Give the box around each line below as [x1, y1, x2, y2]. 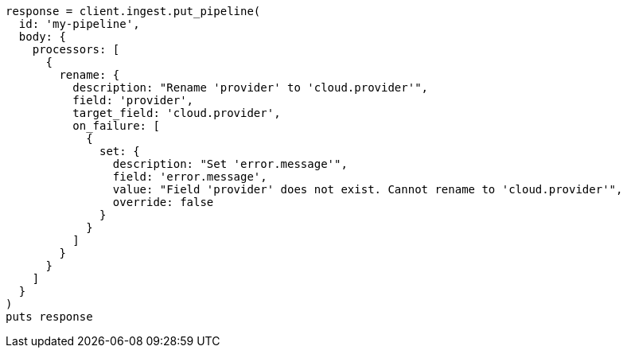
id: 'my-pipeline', [18, 18, 140, 30]
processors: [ [32, 43, 120, 56]
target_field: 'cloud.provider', [72, 107, 281, 119]
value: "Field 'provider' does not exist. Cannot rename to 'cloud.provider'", [112, 183, 623, 196]
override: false [112, 196, 214, 208]
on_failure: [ [72, 119, 160, 132]
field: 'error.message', [112, 170, 267, 183]
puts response [6, 310, 93, 323]
